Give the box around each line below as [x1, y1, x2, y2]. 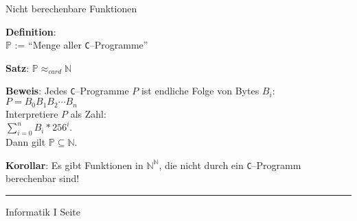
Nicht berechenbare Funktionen [5, 1, 137, 15]
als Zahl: [70, 106, 106, 120]
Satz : [5, 60, 30, 75]
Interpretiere [5, 106, 58, 120]
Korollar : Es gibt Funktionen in [5, 157, 143, 172]
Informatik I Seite [5, 204, 80, 218]
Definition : [5, 24, 56, 38]
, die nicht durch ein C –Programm [159, 157, 301, 172]
